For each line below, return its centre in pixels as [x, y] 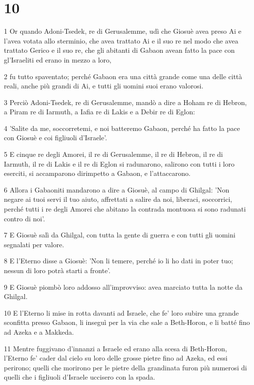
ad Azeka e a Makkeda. [39, 332]
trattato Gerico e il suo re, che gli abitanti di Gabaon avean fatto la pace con [119, 50]
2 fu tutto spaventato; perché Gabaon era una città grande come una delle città [123, 76]
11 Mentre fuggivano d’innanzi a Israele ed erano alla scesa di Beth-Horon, [116, 348]
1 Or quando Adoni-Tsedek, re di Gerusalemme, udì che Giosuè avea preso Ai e [123, 31]
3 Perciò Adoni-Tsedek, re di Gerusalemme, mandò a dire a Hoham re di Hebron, [126, 102]
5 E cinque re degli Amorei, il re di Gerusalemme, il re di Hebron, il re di [114, 154]
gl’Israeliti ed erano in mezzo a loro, [58, 59]
